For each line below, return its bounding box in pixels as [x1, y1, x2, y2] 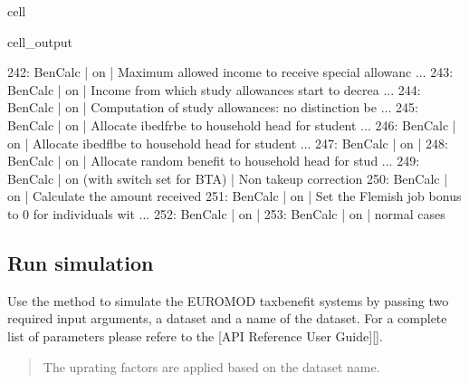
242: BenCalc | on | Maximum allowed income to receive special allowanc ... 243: [7, 62, 454, 81]
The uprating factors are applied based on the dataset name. [43, 357, 380, 376]
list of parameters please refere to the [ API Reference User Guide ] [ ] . [7, 326, 383, 345]
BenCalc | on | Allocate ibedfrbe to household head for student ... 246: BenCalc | [7, 115, 456, 134]
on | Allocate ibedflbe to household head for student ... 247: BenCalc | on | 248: [7, 133, 448, 152]
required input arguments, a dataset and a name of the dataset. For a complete [7, 309, 447, 328]
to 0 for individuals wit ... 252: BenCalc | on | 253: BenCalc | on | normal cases [7, 204, 445, 223]
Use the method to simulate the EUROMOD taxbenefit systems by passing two [7, 291, 449, 310]
